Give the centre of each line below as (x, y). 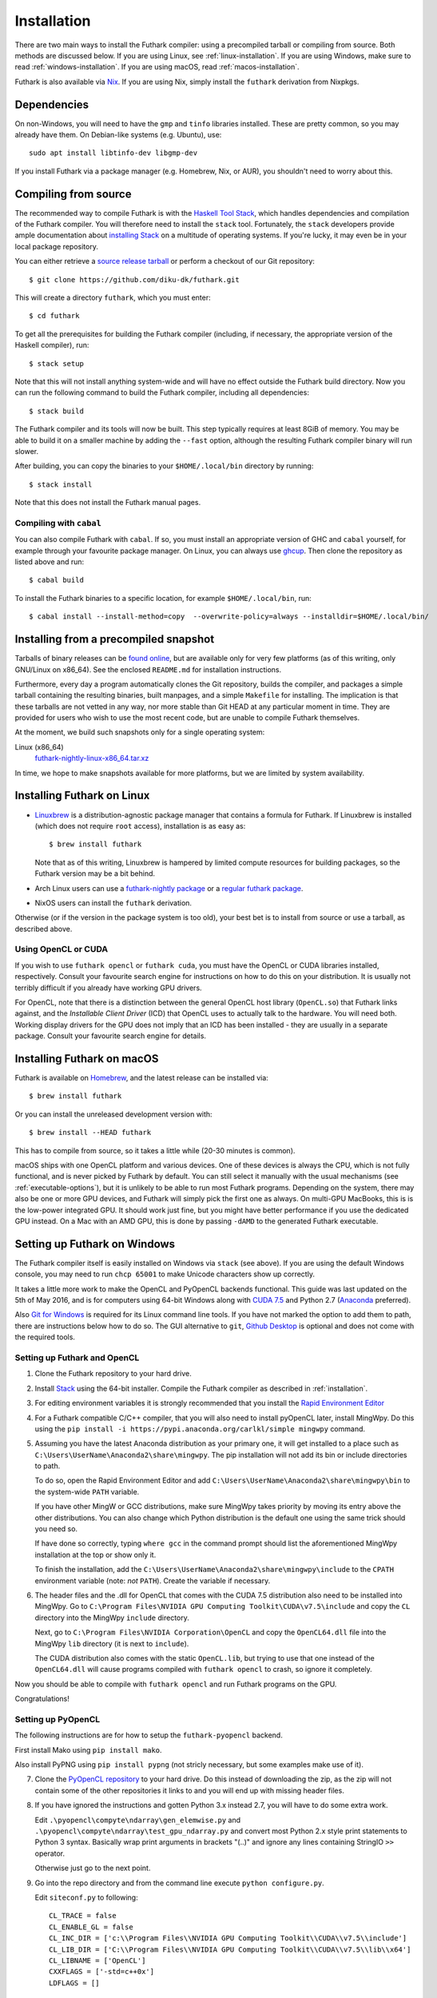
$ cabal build (56, 580)
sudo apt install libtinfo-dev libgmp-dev (113, 153)
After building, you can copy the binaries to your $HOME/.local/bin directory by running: (164, 466)
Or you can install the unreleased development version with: (113, 1114)
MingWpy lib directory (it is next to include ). (112, 1643)
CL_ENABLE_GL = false (91, 1927)
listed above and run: (50, 562)
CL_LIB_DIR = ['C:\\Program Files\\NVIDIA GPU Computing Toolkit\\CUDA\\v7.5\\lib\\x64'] (230, 1949)
